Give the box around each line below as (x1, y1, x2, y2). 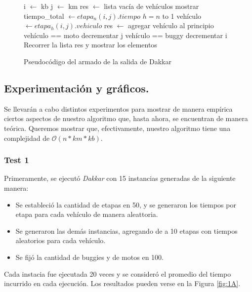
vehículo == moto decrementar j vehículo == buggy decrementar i (24, 30, 227, 40)
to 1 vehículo (162, 10, 202, 21)
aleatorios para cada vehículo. (15, 235, 106, 246)
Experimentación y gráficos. (4, 80, 149, 95)
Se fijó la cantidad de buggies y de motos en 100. (15, 251, 164, 262)
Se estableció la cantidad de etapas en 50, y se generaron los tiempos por (15, 199, 236, 209)
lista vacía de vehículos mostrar (104, 1, 199, 11)
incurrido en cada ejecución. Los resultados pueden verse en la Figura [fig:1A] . (4, 278, 241, 289)
